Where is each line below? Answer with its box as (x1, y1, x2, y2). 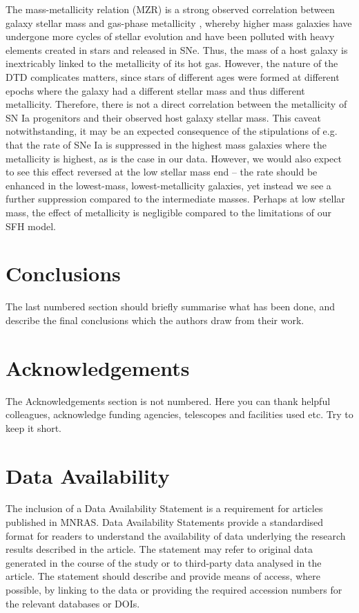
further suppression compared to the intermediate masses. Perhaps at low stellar (6, 191, 345, 206)
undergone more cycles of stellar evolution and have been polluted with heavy (6, 29, 335, 44)
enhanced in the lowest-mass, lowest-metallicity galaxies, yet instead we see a (6, 178, 331, 192)
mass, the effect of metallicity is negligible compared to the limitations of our (6, 205, 332, 219)
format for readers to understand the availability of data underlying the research (6, 528, 346, 543)
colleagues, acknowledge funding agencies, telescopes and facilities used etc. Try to (6, 407, 353, 422)
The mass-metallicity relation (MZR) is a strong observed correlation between (6, 2, 335, 16)
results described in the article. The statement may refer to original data (6, 542, 313, 556)
